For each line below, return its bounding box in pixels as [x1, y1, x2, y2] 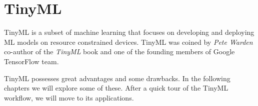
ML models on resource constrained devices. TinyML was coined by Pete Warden [4, 36, 253, 47]
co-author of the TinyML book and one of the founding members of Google [4, 46, 235, 57]
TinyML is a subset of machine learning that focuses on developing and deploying [4, 27, 254, 37]
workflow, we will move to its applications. [4, 92, 134, 103]
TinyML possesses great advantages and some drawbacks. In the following [4, 73, 230, 83]
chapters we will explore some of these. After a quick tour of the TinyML [4, 83, 228, 93]
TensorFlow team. [4, 56, 59, 66]
